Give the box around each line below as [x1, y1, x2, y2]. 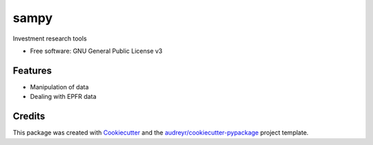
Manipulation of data [30, 82, 89, 91]
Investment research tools [12, 34, 87, 43]
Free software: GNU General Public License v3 [30, 47, 163, 55]
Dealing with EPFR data [30, 93, 97, 101]
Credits [12, 111, 46, 122]
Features [12, 65, 52, 76]
